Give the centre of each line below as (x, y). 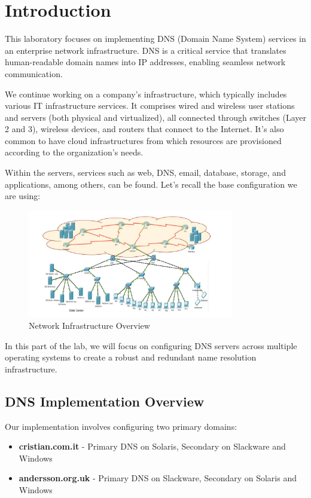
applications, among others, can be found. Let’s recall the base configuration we (151, 184)
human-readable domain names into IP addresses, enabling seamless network (145, 62)
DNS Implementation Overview (105, 401)
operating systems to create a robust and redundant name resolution (131, 357)
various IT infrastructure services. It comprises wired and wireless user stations (150, 106)
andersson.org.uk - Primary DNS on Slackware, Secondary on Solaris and (158, 478)
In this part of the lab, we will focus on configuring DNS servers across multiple (151, 345)
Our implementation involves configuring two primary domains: (121, 426)
